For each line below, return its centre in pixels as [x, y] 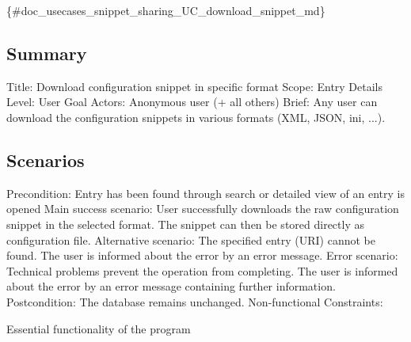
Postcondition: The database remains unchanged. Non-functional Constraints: [195, 301]
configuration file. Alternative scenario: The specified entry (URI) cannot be [191, 239]
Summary [47, 53]
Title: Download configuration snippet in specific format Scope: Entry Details [195, 86]
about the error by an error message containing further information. [171, 286]
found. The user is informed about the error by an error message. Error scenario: [202, 255]
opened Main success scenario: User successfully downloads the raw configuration [203, 209]
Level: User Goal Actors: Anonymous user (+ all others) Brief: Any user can [192, 102]
